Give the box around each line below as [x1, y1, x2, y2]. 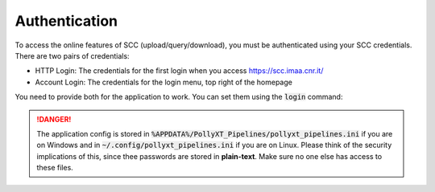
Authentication [14, 12, 118, 30]
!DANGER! [36, 114, 72, 124]
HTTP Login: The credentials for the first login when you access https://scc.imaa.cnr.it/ [35, 66, 324, 76]
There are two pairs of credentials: [14, 51, 130, 60]
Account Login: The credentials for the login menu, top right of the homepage [35, 77, 293, 87]
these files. [36, 163, 74, 173]
